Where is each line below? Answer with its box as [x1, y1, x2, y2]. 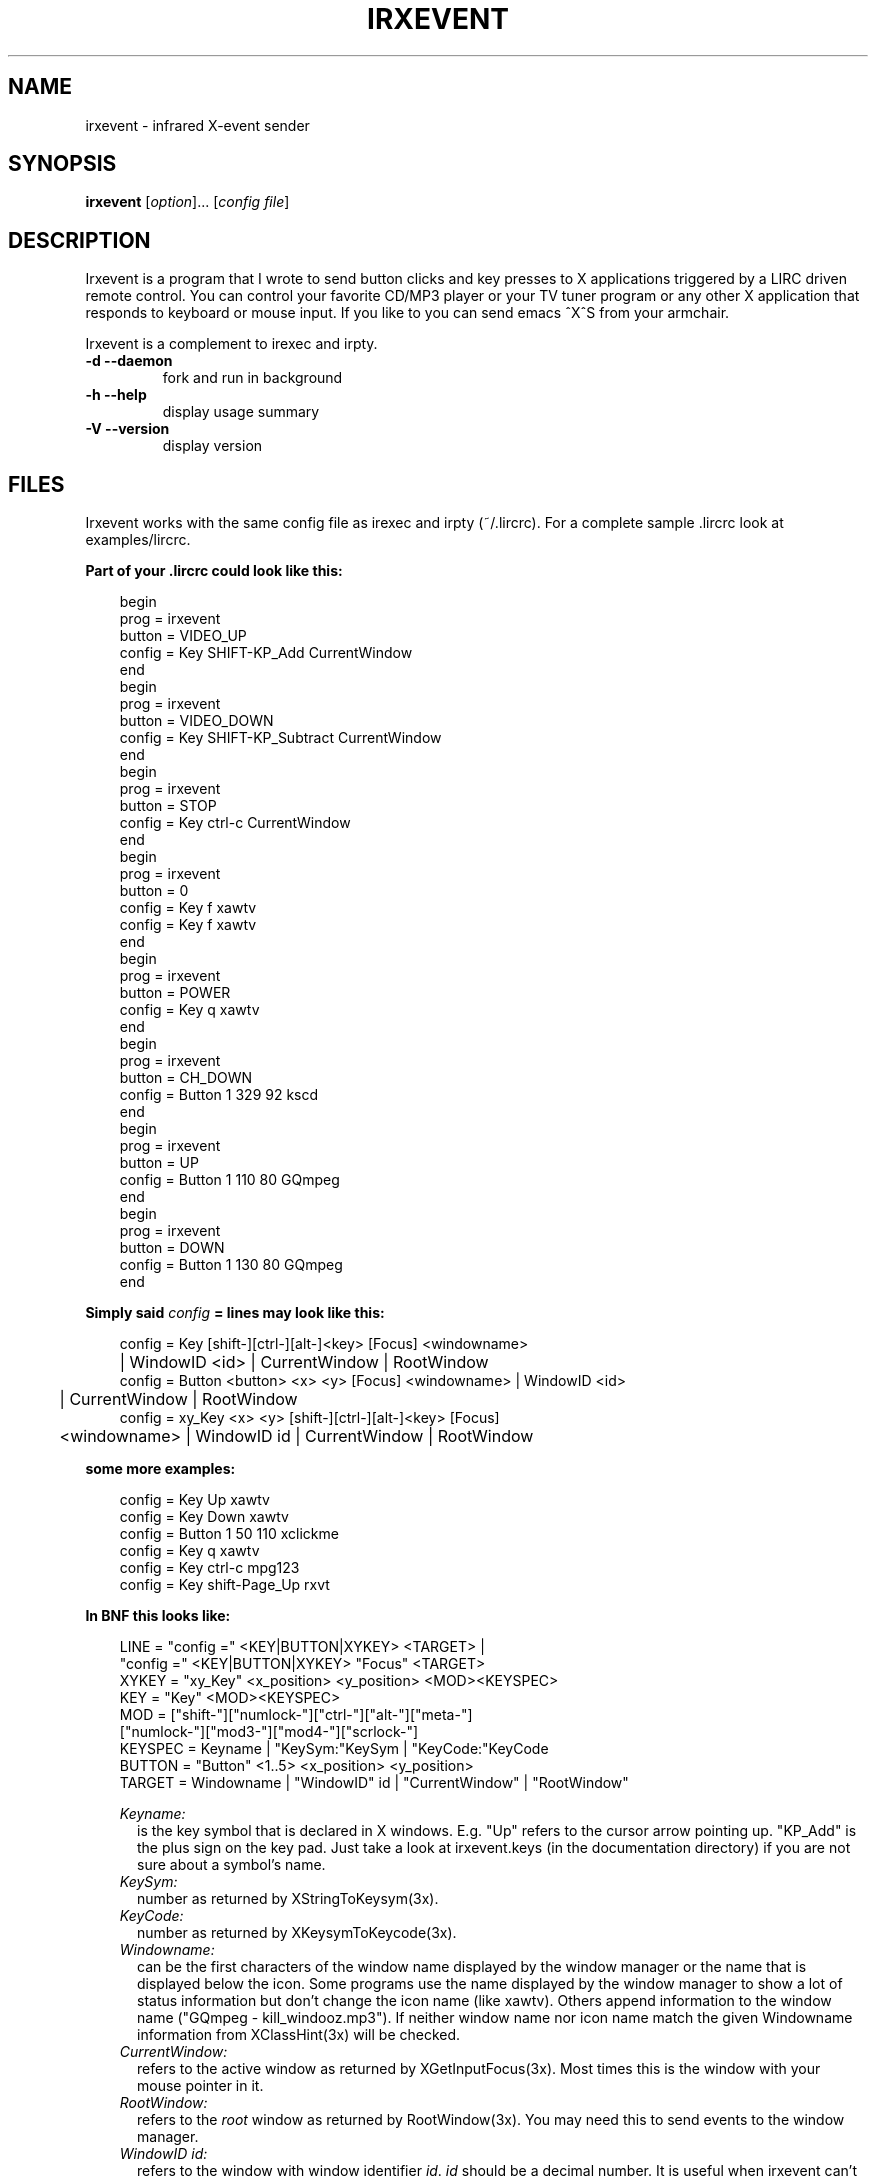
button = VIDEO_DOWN [119, 712, 274, 730]
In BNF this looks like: [85, 1607, 231, 1625]
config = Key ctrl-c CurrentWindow [119, 814, 351, 832]
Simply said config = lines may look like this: [85, 1304, 385, 1322]
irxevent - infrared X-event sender [85, 116, 310, 134]
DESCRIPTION [8, 227, 151, 253]
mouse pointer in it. [137, 2077, 264, 2095]
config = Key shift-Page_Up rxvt [119, 1576, 330, 1594]
